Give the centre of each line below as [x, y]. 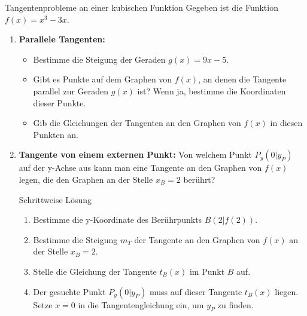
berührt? [199, 179]
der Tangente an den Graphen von [197, 239]
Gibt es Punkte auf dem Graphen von [103, 79]
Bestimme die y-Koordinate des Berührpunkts [118, 220]
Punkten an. [56, 134]
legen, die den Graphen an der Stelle [86, 179]
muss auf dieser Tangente [196, 291]
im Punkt [207, 271]
